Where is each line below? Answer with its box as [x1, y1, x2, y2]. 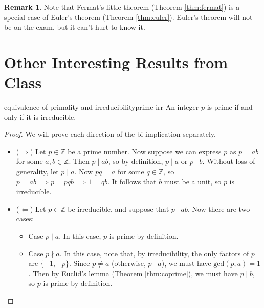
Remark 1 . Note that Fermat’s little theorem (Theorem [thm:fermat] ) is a [4, 2, 240, 12]
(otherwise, [111, 258, 146, 269]
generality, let [16, 166, 59, 177]
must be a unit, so [164, 176, 222, 187]
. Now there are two [187, 203, 250, 214]
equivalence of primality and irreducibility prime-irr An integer [4, 101, 199, 112]
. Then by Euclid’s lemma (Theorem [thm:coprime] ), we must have [28, 268, 238, 278]
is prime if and [207, 101, 253, 112]
